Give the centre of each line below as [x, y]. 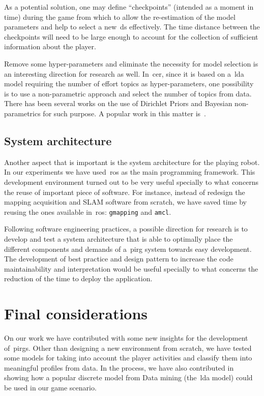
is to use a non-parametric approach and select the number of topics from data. [128, 93]
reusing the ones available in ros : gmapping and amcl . [88, 211]
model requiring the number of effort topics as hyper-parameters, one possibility [129, 84]
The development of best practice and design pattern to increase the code [119, 259]
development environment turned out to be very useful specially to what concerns [131, 181]
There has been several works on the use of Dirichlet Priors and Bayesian [118, 103]
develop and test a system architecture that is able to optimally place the [119, 238]
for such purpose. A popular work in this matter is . [124, 113]
